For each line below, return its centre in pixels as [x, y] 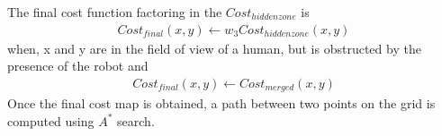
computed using [51, 120]
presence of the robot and [78, 66]
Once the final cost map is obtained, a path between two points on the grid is [221, 103]
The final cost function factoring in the [115, 12]
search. [136, 120]
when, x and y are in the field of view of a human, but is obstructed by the [214, 48]
